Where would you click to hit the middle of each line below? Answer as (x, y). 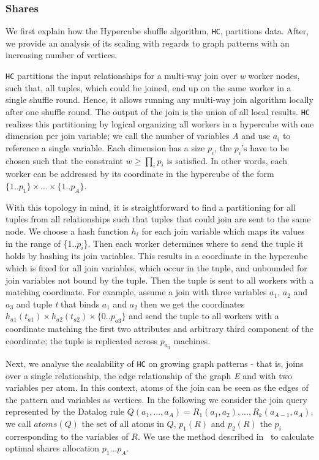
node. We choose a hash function (67, 231)
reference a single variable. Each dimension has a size (105, 147)
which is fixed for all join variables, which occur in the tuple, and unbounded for (156, 267)
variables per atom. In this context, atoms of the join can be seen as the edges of (157, 387)
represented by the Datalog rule (65, 411)
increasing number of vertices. (62, 55)
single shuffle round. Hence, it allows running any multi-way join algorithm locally (159, 100)
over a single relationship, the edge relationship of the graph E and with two (149, 375)
